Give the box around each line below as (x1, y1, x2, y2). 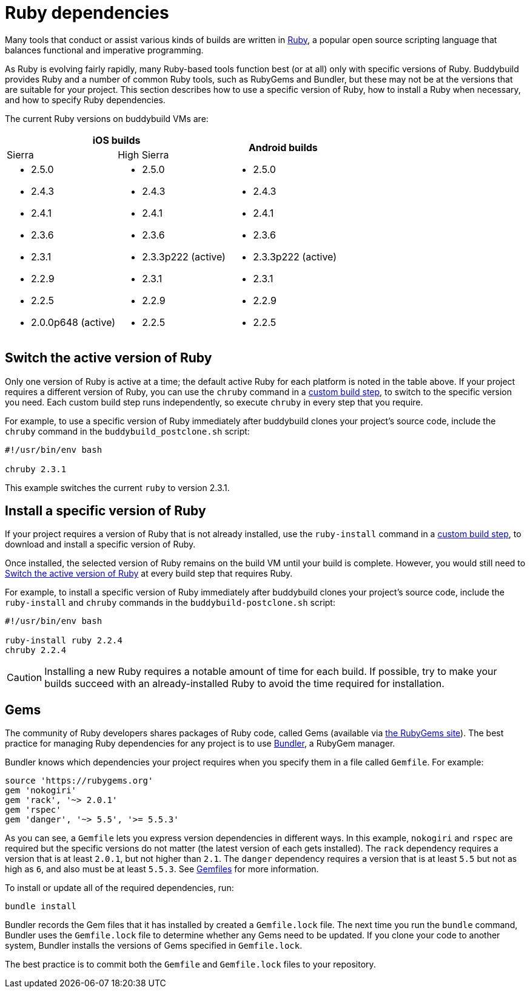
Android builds (248, 141, 318, 154)
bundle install (5, 901, 77, 912)
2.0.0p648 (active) (31, 316, 116, 328)
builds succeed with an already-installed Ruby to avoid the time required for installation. (44, 677, 444, 690)
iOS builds (92, 134, 141, 146)
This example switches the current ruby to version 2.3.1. (5, 482, 230, 493)
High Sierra (118, 148, 169, 161)
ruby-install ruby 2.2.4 (5, 635, 122, 646)
